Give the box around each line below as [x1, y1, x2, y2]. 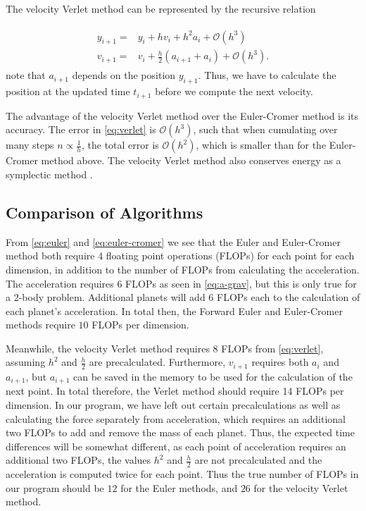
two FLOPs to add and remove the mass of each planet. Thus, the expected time [6, 425, 355, 440]
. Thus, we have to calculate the [198, 68, 336, 82]
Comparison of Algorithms [6, 201, 203, 223]
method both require [6, 248, 95, 263]
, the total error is [81, 137, 159, 152]
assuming [6, 355, 46, 369]
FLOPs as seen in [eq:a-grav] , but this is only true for [125, 276, 357, 290]
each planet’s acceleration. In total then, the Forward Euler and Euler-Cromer [6, 303, 343, 318]
